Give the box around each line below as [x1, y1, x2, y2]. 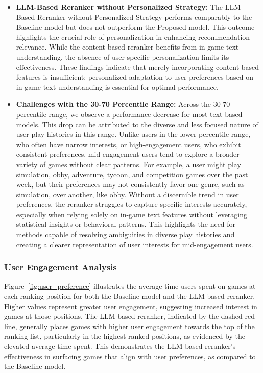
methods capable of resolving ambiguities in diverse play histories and [16, 229, 235, 240]
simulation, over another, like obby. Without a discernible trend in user [16, 189, 239, 199]
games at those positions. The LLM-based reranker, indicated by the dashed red [4, 311, 255, 321]
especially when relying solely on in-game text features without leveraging [16, 208, 248, 219]
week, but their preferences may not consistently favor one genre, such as [16, 179, 245, 190]
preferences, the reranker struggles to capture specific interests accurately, [16, 199, 247, 209]
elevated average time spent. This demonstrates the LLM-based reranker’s [4, 341, 236, 352]
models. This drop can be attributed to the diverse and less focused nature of [16, 119, 258, 129]
